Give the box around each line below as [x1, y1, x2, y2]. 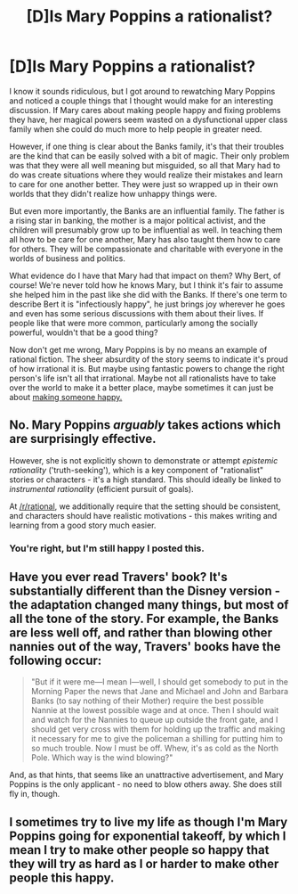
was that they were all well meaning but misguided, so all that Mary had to [9, 160, 281, 170]
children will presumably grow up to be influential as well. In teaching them [9, 225, 283, 235]
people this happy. [9, 870, 115, 885]
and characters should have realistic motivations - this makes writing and [9, 510, 278, 521]
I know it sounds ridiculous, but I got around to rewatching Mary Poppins [9, 86, 276, 96]
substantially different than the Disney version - [9, 584, 281, 599]
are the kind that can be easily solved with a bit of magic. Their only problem [9, 150, 290, 161]
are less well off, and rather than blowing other [9, 626, 273, 641]
